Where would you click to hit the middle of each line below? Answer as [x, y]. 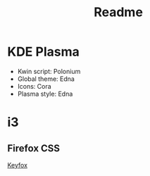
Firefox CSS [34, 148]
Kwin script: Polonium [49, 71]
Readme [118, 12]
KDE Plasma [43, 52]
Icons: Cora [34, 86]
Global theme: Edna [46, 79]
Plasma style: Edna [45, 94]
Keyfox [18, 165]
